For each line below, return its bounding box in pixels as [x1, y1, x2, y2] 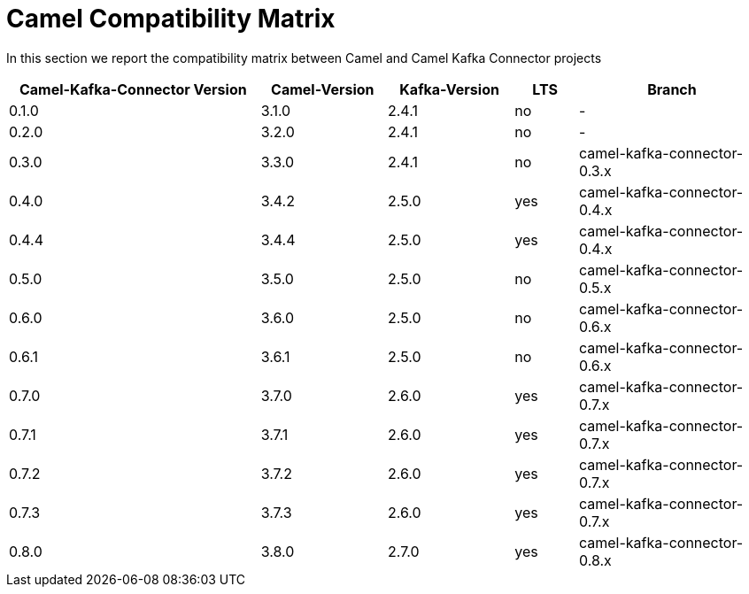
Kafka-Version [399, 80, 499, 98]
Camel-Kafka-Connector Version [19, 80, 247, 98]
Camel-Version [271, 80, 374, 98]
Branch [647, 80, 697, 98]
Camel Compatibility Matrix [6, 4, 336, 34]
